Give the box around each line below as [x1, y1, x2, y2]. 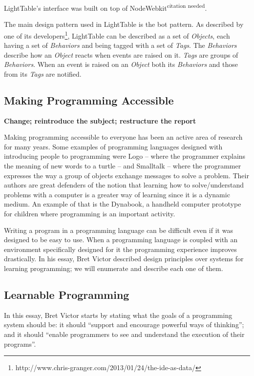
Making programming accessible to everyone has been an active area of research [4, 132, 243, 142]
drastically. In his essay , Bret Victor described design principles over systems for [4, 253, 244, 264]
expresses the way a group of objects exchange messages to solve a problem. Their [4, 170, 249, 180]
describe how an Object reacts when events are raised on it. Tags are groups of [4, 49, 238, 60]
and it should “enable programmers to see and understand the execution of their [4, 329, 245, 339]
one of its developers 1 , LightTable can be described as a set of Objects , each [4, 29, 230, 41]
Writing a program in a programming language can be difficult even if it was [4, 225, 233, 235]
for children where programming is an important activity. [4, 209, 175, 219]
